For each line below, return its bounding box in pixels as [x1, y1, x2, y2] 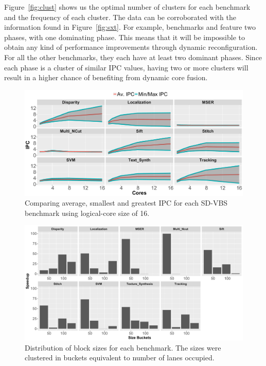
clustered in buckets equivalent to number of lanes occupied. [25, 352, 215, 363]
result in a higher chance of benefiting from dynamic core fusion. [4, 72, 208, 83]
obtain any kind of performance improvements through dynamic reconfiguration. [4, 42, 258, 52]
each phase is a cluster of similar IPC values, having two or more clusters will [4, 62, 249, 72]
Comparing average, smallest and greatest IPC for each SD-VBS [25, 197, 228, 208]
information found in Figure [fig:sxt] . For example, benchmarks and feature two [4, 22, 256, 32]
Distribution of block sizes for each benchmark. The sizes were [25, 342, 221, 353]
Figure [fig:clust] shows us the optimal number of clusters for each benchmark [4, 2, 251, 12]
